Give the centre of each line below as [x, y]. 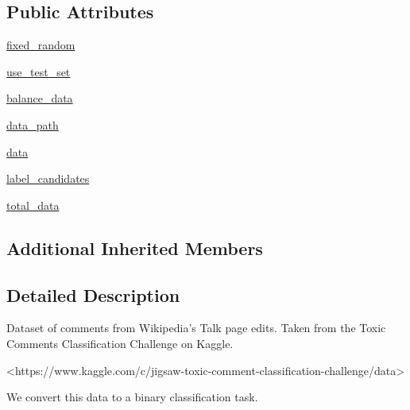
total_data [33, 205]
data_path [33, 124]
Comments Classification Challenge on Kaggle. [120, 343]
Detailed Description [93, 294]
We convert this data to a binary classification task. [132, 397]
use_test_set [39, 71]
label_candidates [48, 178]
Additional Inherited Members [135, 248]
